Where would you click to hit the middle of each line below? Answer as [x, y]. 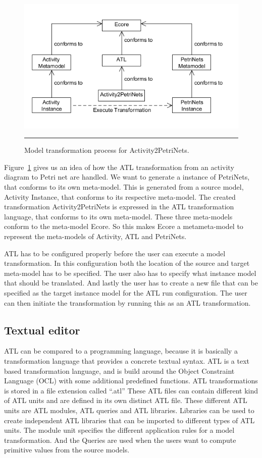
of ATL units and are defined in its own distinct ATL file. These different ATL [126, 400]
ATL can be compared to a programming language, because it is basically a [121, 351]
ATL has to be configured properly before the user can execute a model [115, 253]
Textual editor [42, 330]
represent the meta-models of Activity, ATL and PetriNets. [95, 236]
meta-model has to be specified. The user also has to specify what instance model [130, 273]
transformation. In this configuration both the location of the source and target [127, 263]
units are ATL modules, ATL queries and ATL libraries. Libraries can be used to [129, 410]
